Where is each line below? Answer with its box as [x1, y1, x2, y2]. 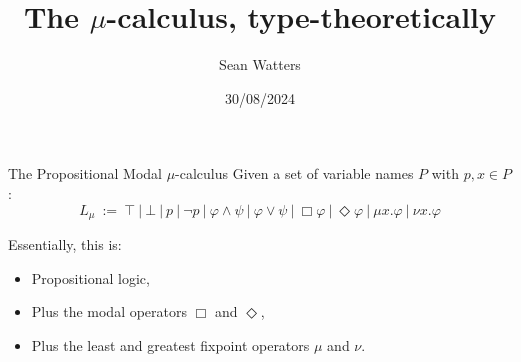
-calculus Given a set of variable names [175, 163, 414, 184]
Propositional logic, [31, 267, 150, 288]
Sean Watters [219, 54, 301, 75]
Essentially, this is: [8, 233, 122, 254]
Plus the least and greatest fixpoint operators [31, 334, 310, 355]
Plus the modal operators [31, 301, 188, 322]
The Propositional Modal [8, 163, 162, 184]
